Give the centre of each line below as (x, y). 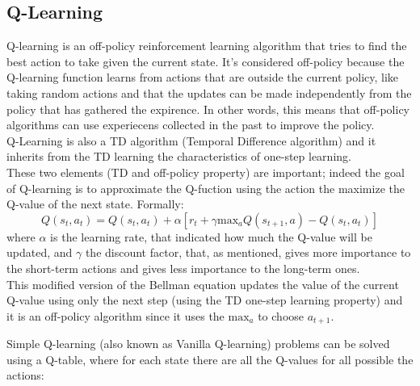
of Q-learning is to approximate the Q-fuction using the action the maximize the (206, 188)
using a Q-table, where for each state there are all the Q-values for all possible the (210, 359)
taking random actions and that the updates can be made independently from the (209, 92)
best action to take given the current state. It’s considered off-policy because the (206, 61)
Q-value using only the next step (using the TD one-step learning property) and (205, 300)
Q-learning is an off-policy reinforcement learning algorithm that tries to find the (207, 46)
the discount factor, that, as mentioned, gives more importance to (248, 252)
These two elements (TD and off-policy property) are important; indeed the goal (206, 172)
